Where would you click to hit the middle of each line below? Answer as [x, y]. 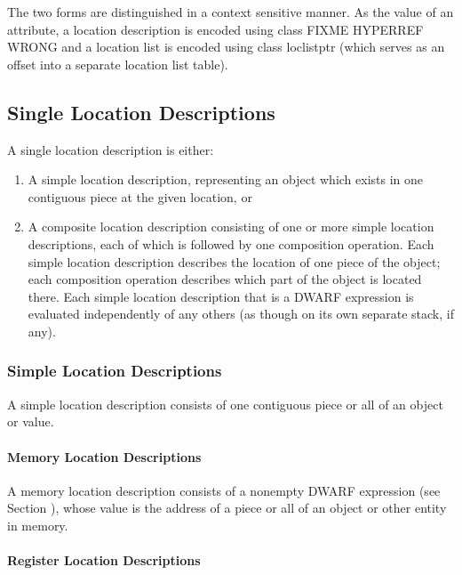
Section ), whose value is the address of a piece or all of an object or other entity [227, 508]
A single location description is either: [111, 149]
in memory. [38, 525]
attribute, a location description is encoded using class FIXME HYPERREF [215, 29]
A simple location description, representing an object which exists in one [226, 179]
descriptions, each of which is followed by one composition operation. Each [231, 243]
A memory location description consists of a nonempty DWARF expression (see [224, 490]
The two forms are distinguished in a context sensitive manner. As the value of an [231, 12]
